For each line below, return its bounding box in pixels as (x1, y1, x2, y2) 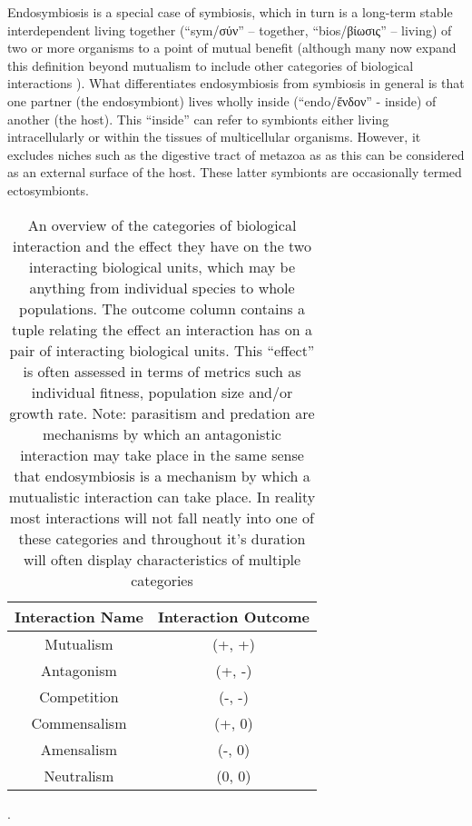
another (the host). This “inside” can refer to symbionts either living (7, 109, 389, 128)
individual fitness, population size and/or (31, 381, 293, 403)
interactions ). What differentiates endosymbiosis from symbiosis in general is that (7, 74, 465, 93)
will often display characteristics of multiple (23, 548, 301, 570)
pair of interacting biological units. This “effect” (9, 339, 315, 361)
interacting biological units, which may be (28, 255, 296, 277)
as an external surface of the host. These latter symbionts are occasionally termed (7, 163, 462, 182)
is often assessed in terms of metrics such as (23, 360, 301, 382)
